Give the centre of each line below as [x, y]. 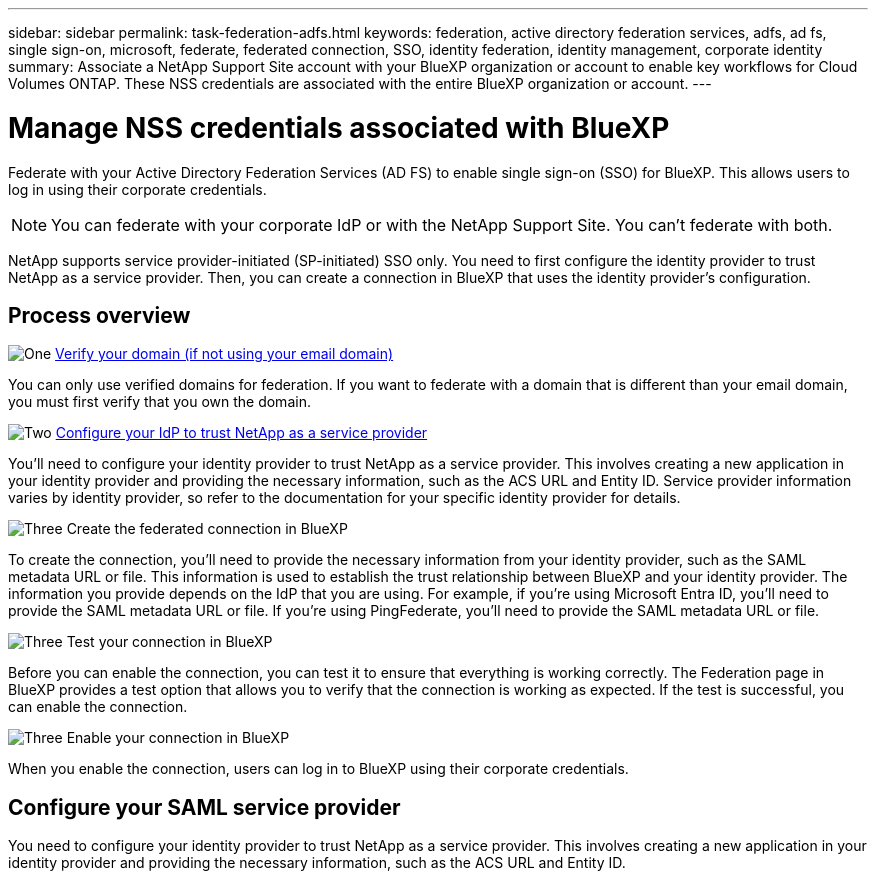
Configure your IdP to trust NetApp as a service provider [241, 433]
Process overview [99, 315]
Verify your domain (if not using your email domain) [224, 354]
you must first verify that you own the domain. [159, 402]
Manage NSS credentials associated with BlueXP [339, 127]
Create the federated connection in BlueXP [207, 529]
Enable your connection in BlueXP [178, 738]
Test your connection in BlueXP [169, 642]
